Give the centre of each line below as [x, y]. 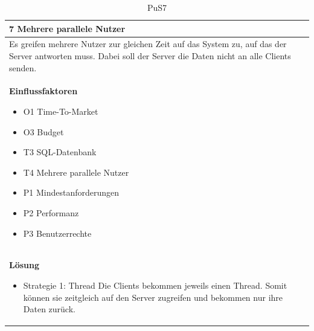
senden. [23, 67]
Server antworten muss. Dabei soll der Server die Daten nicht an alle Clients [150, 56]
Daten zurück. [49, 309]
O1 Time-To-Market [61, 111]
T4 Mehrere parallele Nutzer [76, 172]
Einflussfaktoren [43, 91]
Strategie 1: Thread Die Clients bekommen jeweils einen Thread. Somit [155, 285]
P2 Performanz [51, 213]
